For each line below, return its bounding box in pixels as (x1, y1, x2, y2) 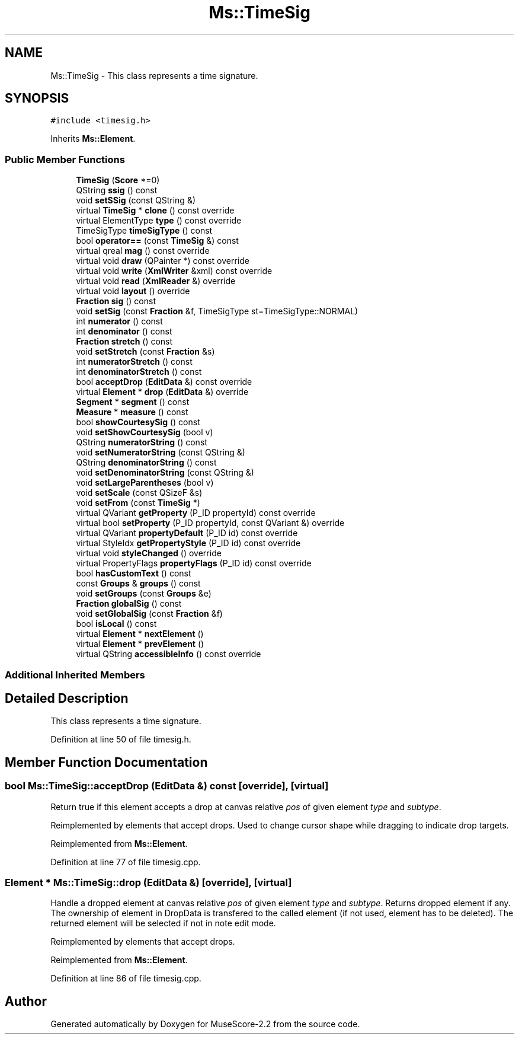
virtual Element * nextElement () (76, 629, 204, 639)
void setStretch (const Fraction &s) (76, 346, 215, 357)
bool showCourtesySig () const (76, 417, 200, 428)
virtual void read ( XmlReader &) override (76, 276, 236, 286)
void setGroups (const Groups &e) (76, 588, 212, 599)
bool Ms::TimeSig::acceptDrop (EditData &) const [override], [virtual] (5, 780, 329, 792)
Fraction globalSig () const (76, 598, 182, 609)
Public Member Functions (5, 153, 125, 165)
